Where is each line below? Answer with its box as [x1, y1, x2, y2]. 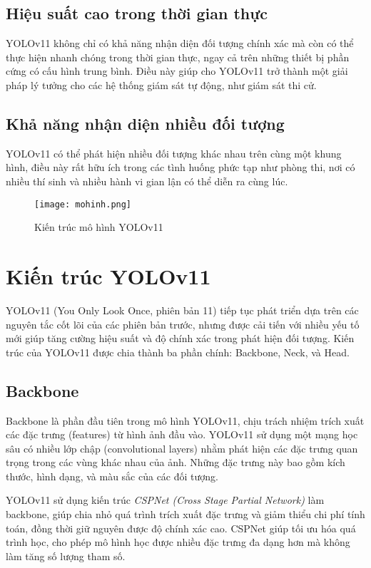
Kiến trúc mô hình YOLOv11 [34, 220, 163, 234]
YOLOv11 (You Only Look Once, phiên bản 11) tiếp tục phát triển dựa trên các [6, 302, 359, 317]
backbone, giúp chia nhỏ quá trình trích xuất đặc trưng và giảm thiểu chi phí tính [6, 507, 365, 522]
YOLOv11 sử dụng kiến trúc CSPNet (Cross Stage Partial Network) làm [6, 492, 325, 507]
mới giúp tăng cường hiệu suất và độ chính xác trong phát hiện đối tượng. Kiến [6, 331, 355, 346]
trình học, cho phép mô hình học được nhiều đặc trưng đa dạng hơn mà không [6, 535, 350, 549]
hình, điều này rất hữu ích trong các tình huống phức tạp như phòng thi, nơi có [6, 160, 355, 175]
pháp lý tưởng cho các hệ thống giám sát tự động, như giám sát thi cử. [6, 77, 317, 92]
